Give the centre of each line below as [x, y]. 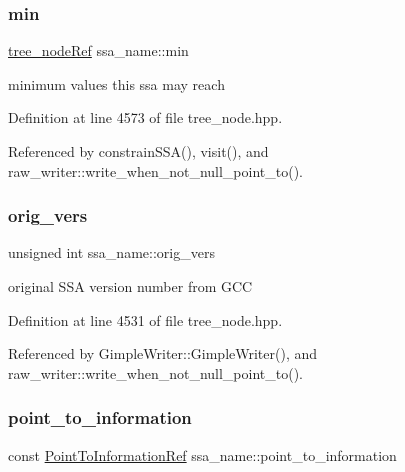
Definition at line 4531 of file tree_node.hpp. [145, 319]
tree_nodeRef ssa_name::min [98, 50]
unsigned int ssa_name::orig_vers [111, 252]
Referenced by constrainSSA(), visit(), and [138, 151]
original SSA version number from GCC [130, 286]
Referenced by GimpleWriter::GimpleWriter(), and [163, 353]
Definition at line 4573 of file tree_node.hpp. [145, 117]
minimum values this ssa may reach [116, 83]
